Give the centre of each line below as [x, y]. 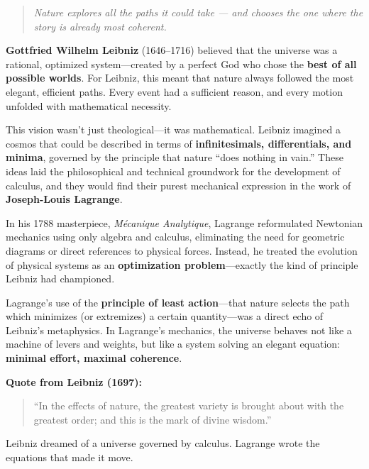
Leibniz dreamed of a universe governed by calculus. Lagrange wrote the [163, 443]
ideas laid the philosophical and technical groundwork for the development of [173, 171]
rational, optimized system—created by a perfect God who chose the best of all [181, 64]
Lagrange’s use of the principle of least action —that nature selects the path [178, 302]
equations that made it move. [70, 457]
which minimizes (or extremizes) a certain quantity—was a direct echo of [165, 316]
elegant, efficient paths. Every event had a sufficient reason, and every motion [174, 91]
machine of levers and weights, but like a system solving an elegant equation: [173, 344]
